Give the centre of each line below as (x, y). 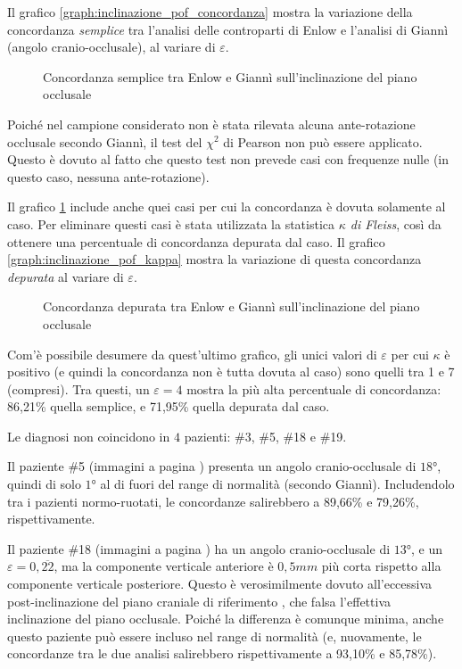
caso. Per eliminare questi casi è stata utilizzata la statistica (171, 223)
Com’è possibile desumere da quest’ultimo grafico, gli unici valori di (192, 354)
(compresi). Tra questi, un (78, 388)
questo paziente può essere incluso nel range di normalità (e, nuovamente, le (214, 636)
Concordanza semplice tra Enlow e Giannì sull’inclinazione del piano (230, 76)
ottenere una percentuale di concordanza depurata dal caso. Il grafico (196, 241)
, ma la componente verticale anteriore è (164, 566)
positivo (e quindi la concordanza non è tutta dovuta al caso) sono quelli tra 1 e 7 (231, 372)
